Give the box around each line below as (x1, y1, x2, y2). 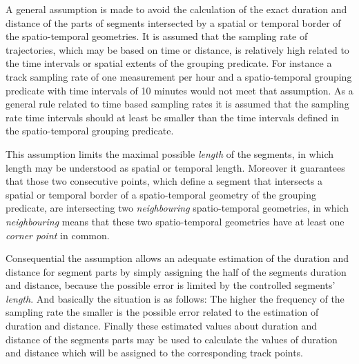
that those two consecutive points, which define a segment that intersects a (6, 174, 322, 188)
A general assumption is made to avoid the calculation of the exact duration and (6, 2, 347, 16)
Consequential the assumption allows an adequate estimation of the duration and (6, 251, 349, 265)
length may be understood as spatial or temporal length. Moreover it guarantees (6, 160, 345, 174)
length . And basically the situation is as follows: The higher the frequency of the (6, 291, 345, 305)
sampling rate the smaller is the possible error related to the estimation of (6, 305, 319, 319)
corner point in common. (6, 228, 110, 242)
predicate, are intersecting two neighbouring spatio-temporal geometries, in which (6, 201, 349, 215)
